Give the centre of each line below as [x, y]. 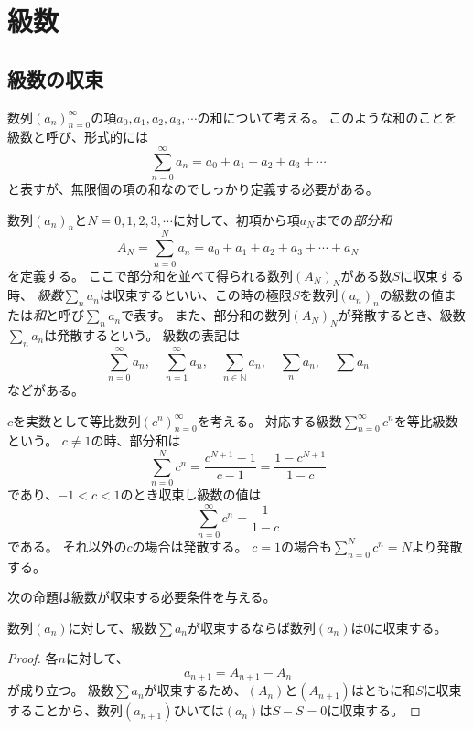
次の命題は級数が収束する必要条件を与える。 [142, 597]
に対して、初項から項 [236, 219]
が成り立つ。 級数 [61, 690]
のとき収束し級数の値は [191, 494]
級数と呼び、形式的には [78, 137]
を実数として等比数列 [77, 420]
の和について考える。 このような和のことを [327, 117]
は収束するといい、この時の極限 [195, 295]
